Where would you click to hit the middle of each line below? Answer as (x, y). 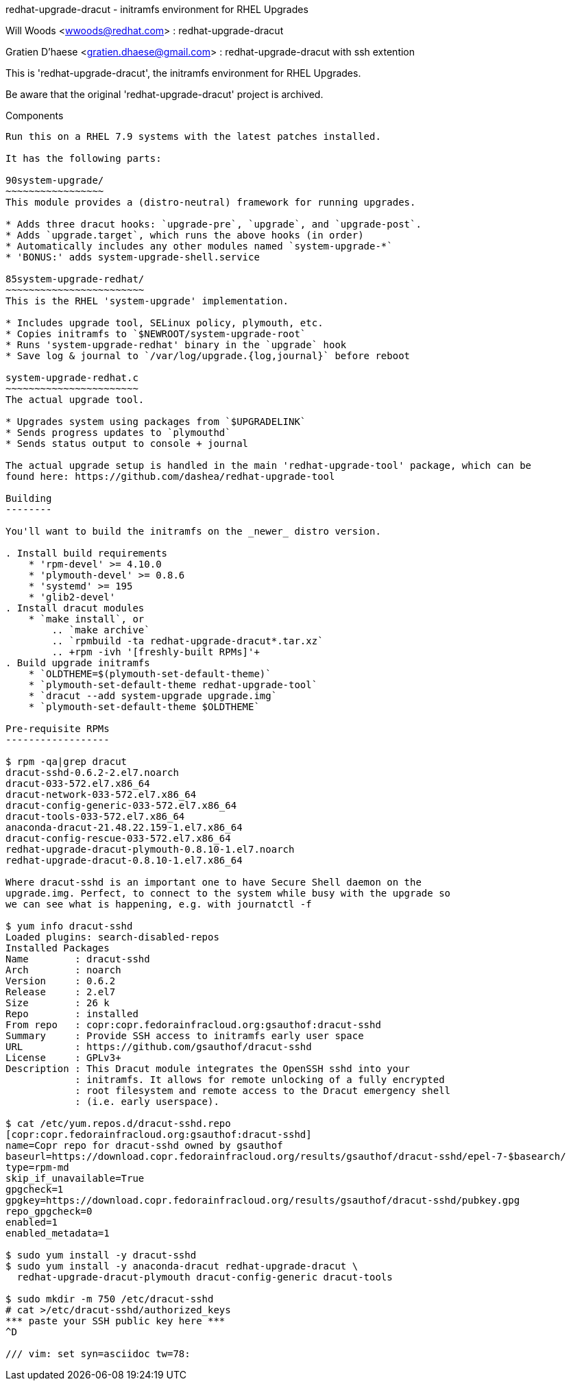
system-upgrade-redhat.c (72, 378)
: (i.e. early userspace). (147, 1102)
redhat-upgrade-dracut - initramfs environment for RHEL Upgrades (157, 9)
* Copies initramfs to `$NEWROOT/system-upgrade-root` (156, 334)
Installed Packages (58, 948)
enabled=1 (32, 1222)
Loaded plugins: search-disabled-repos (112, 937)
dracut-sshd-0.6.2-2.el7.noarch (92, 773)
